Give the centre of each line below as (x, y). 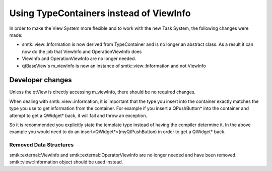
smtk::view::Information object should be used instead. (66, 162)
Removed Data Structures (42, 145)
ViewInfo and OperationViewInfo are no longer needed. (79, 59)
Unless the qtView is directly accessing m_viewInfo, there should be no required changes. (103, 92)
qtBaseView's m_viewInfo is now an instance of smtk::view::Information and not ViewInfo (114, 66)
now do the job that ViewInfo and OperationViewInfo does (82, 51)
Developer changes (41, 80)
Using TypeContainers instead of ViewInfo (100, 13)
